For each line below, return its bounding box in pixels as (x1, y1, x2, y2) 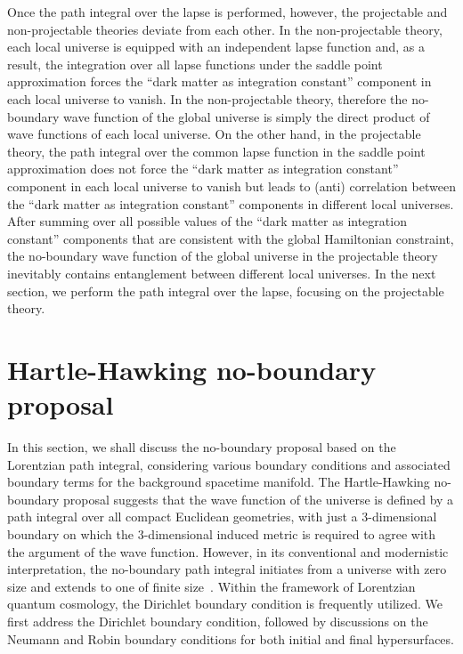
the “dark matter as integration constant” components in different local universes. (7, 194, 454, 213)
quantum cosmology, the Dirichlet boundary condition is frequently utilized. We (7, 594, 443, 613)
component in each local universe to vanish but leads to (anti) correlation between (7, 176, 456, 195)
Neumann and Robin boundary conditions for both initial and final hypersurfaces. (7, 629, 454, 648)
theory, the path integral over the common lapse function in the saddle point (7, 141, 426, 160)
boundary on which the (7, 524, 134, 543)
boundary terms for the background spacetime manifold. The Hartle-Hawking (7, 472, 430, 491)
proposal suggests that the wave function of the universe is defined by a (63, 489, 454, 508)
